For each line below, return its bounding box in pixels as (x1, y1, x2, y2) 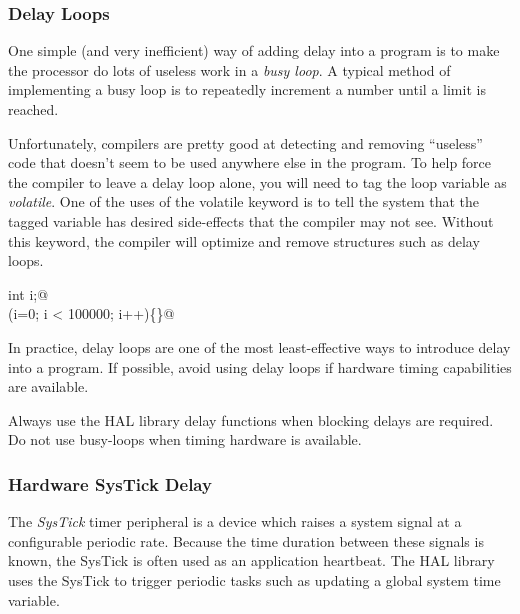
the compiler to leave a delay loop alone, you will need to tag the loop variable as (8, 171, 507, 192)
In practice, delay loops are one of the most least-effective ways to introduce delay (8, 336, 511, 357)
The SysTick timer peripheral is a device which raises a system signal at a (8, 511, 462, 532)
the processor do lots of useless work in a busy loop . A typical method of (8, 59, 451, 80)
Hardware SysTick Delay (8, 471, 212, 496)
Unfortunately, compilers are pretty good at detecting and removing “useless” (8, 132, 483, 153)
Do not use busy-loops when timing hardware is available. (8, 429, 362, 450)
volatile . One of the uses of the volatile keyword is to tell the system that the (8, 191, 480, 212)
